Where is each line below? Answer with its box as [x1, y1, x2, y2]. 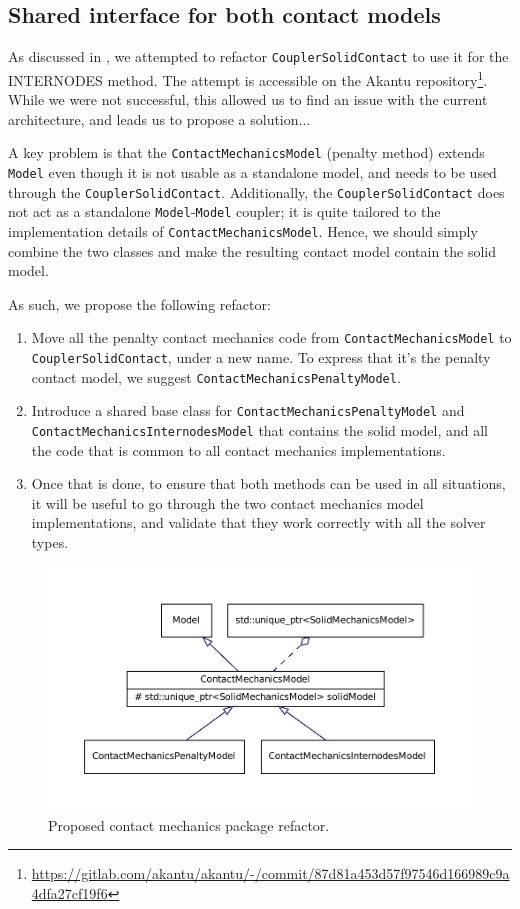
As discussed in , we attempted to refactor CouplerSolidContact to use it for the [8, 46, 509, 67]
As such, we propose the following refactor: [8, 293, 271, 314]
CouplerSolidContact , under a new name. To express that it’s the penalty [31, 347, 491, 368]
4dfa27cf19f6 [31, 882, 108, 903]
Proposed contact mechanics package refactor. [48, 814, 330, 835]
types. [31, 532, 69, 553]
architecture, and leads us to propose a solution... [8, 108, 311, 129]
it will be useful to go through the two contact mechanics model [31, 492, 424, 513]
